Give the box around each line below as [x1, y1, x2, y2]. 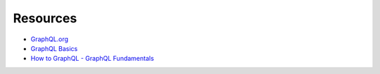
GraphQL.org [30, 35, 69, 43]
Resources [13, 10, 77, 26]
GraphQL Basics [30, 44, 78, 52]
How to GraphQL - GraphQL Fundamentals [30, 54, 154, 63]
